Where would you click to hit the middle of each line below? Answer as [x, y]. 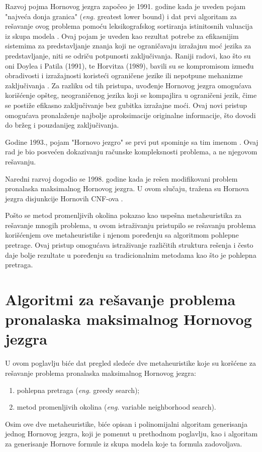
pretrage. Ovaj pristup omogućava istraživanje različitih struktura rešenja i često [129, 245]
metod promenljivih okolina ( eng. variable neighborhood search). [116, 407]
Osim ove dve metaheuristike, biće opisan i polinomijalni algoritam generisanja [126, 423]
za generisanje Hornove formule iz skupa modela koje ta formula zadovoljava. [124, 443]
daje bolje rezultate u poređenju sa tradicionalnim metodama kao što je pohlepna [131, 255]
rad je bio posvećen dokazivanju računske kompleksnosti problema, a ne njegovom [131, 152]
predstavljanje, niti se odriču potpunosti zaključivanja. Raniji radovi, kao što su [128, 55]
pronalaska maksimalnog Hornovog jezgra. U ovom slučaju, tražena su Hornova [127, 188]
